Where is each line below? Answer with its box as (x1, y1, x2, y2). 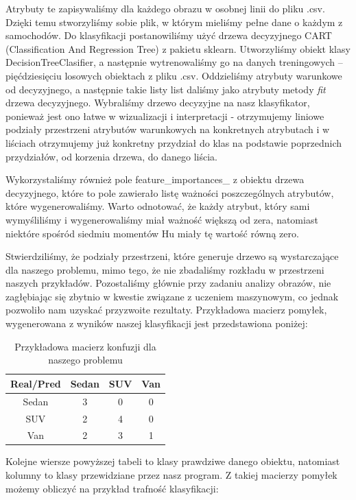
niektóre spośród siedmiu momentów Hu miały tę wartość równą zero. (5, 226, 299, 240)
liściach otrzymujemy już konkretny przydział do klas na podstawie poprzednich (5, 135, 342, 150)
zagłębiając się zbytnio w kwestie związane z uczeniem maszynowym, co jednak (5, 289, 339, 303)
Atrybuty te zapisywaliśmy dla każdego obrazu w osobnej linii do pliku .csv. (5, 1, 325, 15)
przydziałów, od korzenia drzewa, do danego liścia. (5, 149, 218, 163)
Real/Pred (10, 376, 61, 390)
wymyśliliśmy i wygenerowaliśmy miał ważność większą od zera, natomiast (5, 212, 318, 226)
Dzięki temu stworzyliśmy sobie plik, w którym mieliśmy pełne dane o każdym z (5, 14, 343, 29)
